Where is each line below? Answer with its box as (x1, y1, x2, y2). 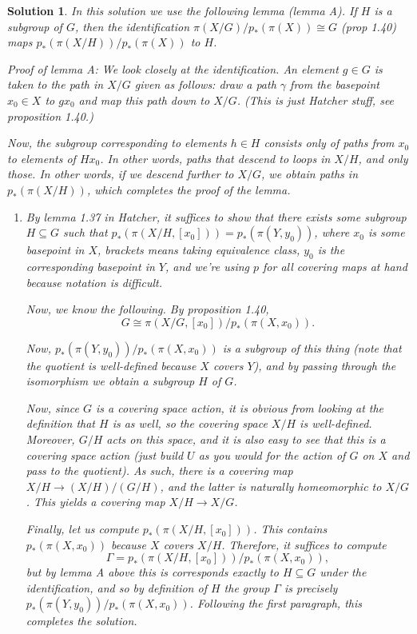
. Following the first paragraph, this (189, 595, 363, 612)
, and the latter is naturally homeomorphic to (160, 477, 382, 494)
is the (317, 241, 345, 258)
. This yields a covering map (26, 493, 165, 510)
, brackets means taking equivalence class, (97, 241, 300, 258)
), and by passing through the (253, 357, 396, 373)
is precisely (284, 579, 338, 596)
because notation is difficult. (26, 273, 162, 290)
